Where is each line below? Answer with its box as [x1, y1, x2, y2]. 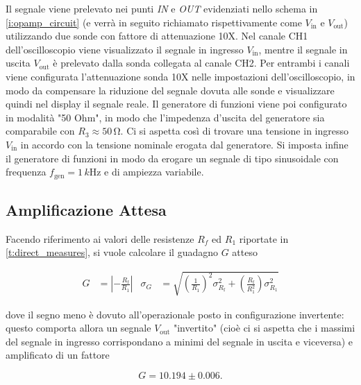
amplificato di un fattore [6, 348, 110, 362]
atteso [232, 245, 258, 259]
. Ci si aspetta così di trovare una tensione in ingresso [120, 123, 349, 138]
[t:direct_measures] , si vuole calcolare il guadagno [6, 245, 219, 259]
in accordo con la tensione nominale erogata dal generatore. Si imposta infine [20, 137, 349, 151]
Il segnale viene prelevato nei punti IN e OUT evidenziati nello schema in [6, 1, 318, 15]
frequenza [6, 164, 47, 179]
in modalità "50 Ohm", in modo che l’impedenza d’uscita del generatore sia [6, 110, 325, 124]
